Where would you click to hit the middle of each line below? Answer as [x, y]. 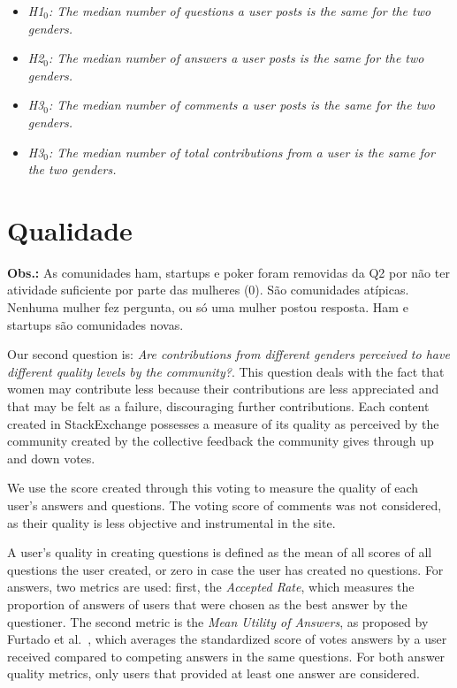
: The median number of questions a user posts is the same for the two [240, 11]
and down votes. [51, 458]
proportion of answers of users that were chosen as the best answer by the [207, 604]
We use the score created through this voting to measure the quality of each [213, 488]
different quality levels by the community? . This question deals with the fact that [226, 371]
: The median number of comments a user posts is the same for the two [242, 105]
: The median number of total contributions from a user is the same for [242, 152]
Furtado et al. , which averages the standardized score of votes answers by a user [227, 639]
